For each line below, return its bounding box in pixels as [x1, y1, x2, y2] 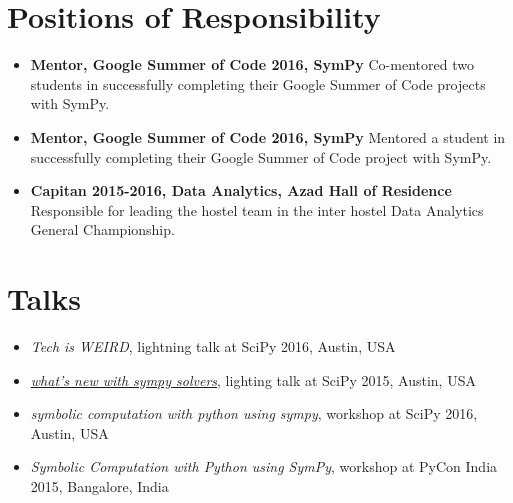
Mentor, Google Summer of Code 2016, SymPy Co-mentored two [30, 54, 474, 75]
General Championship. [30, 219, 175, 240]
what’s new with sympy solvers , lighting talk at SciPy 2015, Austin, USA [30, 369, 476, 390]
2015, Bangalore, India [30, 475, 169, 496]
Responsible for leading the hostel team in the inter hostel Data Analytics [30, 199, 484, 220]
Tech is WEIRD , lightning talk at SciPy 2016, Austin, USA [30, 336, 396, 356]
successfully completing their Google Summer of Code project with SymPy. [30, 146, 492, 167]
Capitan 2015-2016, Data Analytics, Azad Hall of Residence [30, 180, 452, 201]
